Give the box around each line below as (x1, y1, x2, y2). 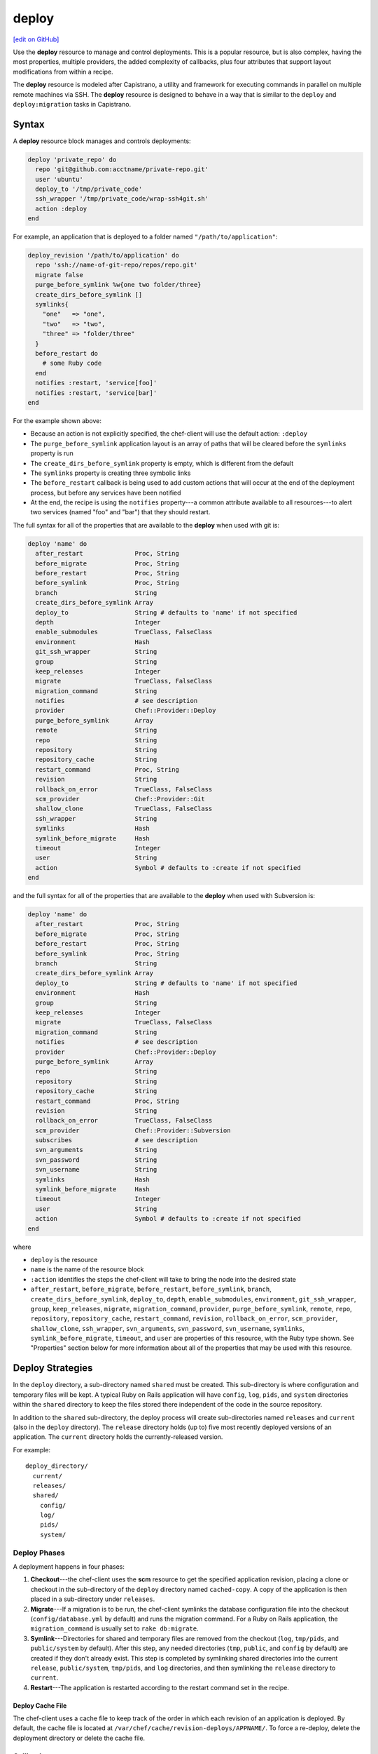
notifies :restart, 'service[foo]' (35, 379, 157, 387)
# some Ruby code (42, 359, 102, 368)
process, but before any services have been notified (30, 488, 181, 497)
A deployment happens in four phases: (13, 1562, 125, 1571)
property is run (30, 449, 73, 457)
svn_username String (35, 1165, 157, 1174)
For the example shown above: (13, 416, 101, 424)
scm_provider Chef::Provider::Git (35, 795, 206, 803)
